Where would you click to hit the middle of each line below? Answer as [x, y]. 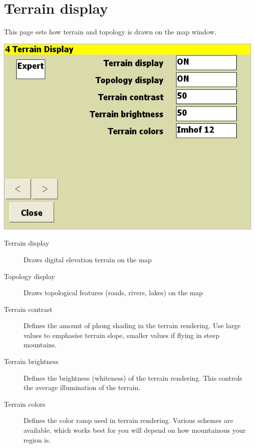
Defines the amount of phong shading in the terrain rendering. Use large [132, 325]
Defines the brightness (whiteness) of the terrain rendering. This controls [133, 378]
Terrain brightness [31, 361]
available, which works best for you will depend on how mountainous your [135, 430]
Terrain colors [25, 404]
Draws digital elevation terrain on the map [88, 259]
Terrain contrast [28, 309]
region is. [37, 439]
